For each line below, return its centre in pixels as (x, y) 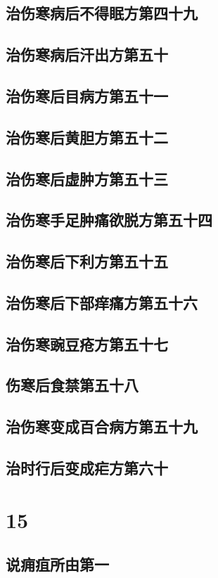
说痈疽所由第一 (57, 564)
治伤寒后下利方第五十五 (87, 261)
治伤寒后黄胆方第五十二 (87, 137)
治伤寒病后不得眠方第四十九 (102, 13)
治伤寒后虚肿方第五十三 (87, 178)
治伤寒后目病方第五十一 (87, 95)
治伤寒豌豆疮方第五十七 (87, 343)
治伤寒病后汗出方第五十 (87, 54)
